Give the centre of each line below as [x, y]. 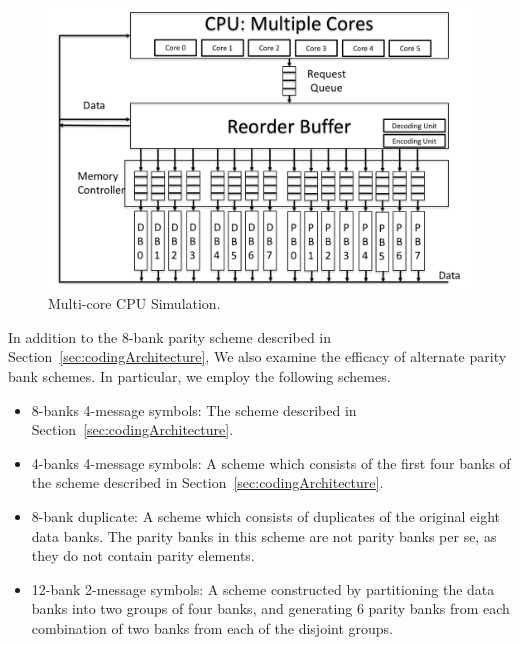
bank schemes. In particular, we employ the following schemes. [199, 375]
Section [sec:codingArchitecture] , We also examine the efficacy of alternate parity [257, 356]
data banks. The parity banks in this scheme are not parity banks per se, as [264, 535]
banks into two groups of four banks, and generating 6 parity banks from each [270, 608]
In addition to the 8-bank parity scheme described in [170, 336]
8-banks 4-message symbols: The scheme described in [194, 409]
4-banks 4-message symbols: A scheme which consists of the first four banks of [271, 462]
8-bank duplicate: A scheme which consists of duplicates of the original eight [266, 515]
